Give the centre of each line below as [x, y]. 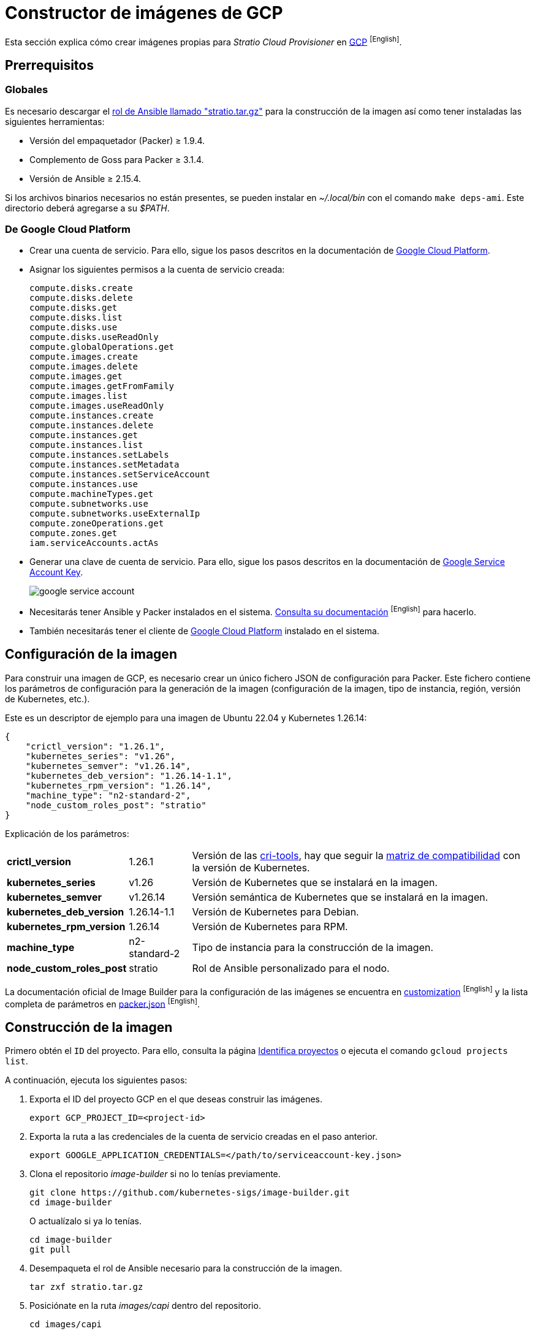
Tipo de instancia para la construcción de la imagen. [313, 947]
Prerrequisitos [49, 65]
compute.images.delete [84, 367]
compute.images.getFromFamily [102, 386]
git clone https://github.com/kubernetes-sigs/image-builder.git [190, 1193]
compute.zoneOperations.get [97, 524]
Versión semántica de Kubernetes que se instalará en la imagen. [340, 897]
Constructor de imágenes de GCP [144, 13]
